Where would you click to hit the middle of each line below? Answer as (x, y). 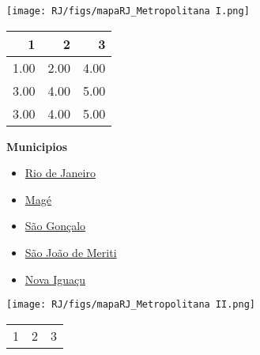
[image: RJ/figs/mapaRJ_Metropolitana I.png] (128, 11)
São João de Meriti (71, 253)
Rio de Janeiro (60, 173)
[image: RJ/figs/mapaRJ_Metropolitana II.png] (131, 305)
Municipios (37, 146)
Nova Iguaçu (55, 279)
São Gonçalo (55, 226)
